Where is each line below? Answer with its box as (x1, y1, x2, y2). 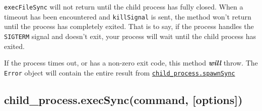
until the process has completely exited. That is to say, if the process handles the (4, 21, 254, 31)
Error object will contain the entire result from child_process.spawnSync (4, 67, 235, 77)
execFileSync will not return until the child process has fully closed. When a (4, 1, 243, 11)
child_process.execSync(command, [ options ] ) (4, 91, 243, 107)
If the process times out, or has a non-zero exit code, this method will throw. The (4, 57, 258, 68)
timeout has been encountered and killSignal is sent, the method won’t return (4, 11, 251, 21)
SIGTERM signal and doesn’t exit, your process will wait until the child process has (4, 30, 256, 41)
